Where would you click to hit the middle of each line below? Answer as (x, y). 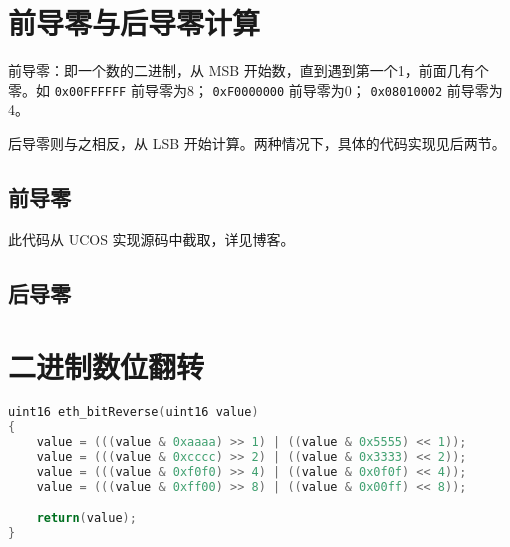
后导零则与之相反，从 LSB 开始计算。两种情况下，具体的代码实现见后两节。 (257, 142)
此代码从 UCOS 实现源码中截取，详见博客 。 (151, 238)
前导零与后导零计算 (134, 22)
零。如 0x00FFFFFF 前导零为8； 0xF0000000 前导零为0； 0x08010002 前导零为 (255, 89)
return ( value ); (86, 518)
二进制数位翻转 (106, 366)
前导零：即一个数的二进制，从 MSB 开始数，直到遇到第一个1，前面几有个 (248, 70)
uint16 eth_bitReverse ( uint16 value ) (133, 412)
